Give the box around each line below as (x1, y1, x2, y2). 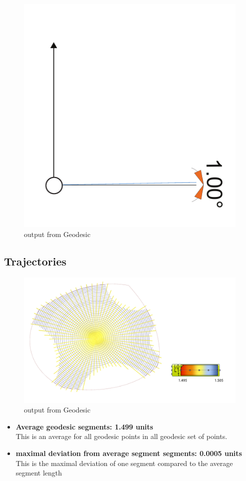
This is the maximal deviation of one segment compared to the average (15, 457, 233, 468)
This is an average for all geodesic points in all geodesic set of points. (15, 431, 228, 441)
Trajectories (4, 253, 67, 268)
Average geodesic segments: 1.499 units (15, 421, 153, 431)
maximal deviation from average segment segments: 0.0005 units (15, 448, 242, 458)
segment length (15, 467, 62, 478)
